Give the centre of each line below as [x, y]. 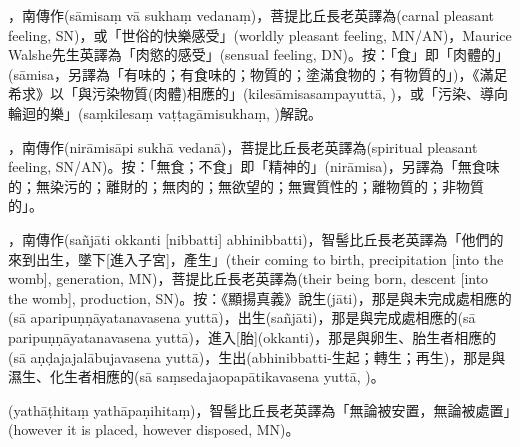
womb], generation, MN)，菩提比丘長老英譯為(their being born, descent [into [248, 278]
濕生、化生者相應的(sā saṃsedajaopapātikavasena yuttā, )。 [196, 376]
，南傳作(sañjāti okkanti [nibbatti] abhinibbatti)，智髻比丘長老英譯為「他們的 [256, 238]
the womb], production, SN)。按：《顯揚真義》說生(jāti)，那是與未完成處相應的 [260, 297]
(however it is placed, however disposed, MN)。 [154, 429]
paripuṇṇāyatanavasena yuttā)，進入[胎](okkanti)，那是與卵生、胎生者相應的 [252, 336]
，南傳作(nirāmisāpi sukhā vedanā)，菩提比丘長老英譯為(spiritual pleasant [243, 146]
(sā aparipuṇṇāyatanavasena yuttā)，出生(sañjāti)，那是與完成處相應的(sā [242, 317]
